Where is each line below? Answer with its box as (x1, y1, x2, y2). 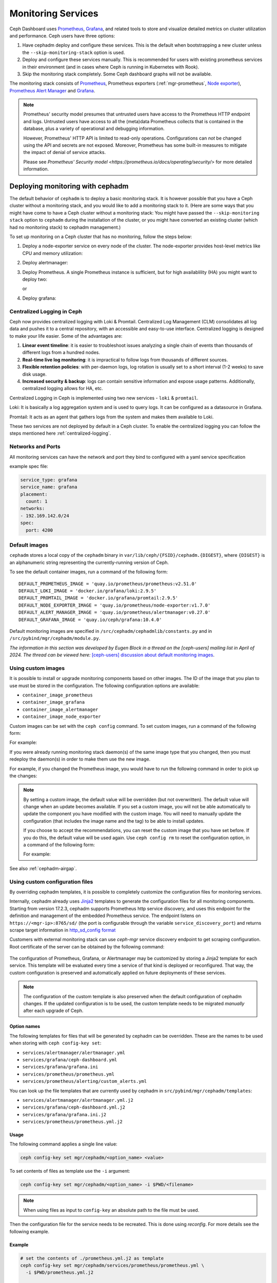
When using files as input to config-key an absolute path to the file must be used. (23, 1207, 200, 1213)
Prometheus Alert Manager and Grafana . (9, 87, 95, 93)
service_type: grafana (20, 477, 77, 482)
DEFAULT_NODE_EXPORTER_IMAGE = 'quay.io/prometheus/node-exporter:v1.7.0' (18, 602, 211, 608)
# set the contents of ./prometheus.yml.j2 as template (20, 1255, 164, 1261)
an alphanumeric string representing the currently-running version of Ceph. (9, 559, 169, 566)
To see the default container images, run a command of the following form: (9, 569, 168, 575)
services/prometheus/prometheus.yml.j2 (22, 1119, 123, 1125)
